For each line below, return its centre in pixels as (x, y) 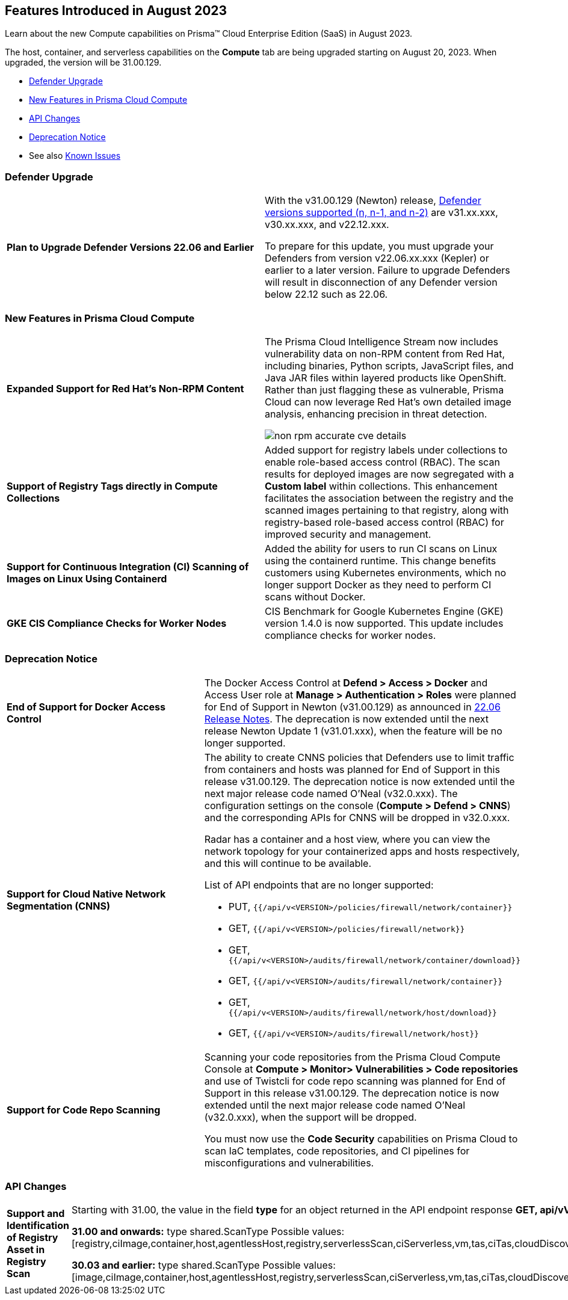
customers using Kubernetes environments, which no (386, 572)
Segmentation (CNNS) (58, 906)
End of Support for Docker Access (86, 707)
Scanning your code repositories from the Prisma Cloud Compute (352, 1057)
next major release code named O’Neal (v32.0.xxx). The (331, 793)
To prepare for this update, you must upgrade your (379, 246)
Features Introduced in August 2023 (116, 11)
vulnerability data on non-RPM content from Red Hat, (385, 353)
